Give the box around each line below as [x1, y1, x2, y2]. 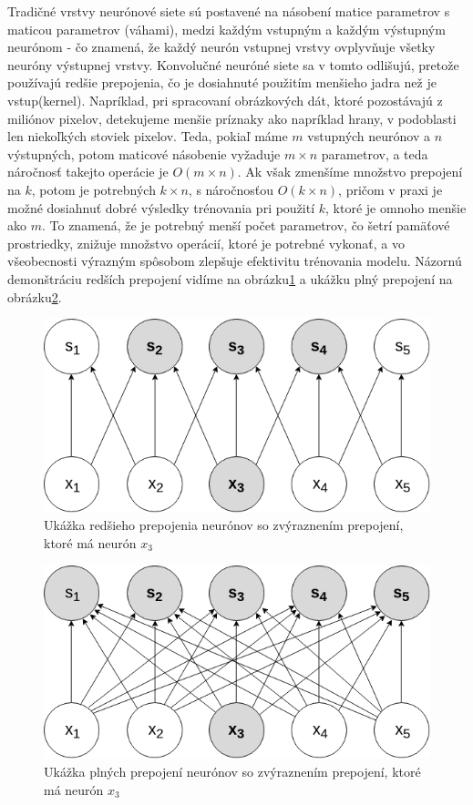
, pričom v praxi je [338, 179, 443, 199]
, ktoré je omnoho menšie [325, 198, 467, 217]
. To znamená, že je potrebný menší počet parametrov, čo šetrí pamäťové [41, 216, 450, 235]
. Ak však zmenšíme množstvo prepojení [237, 162, 463, 181]
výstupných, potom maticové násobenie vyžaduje [7, 144, 281, 163]
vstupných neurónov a [307, 127, 431, 146]
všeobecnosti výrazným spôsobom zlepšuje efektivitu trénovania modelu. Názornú [7, 251, 462, 270]
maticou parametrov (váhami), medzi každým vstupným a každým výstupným [7, 19, 446, 38]
